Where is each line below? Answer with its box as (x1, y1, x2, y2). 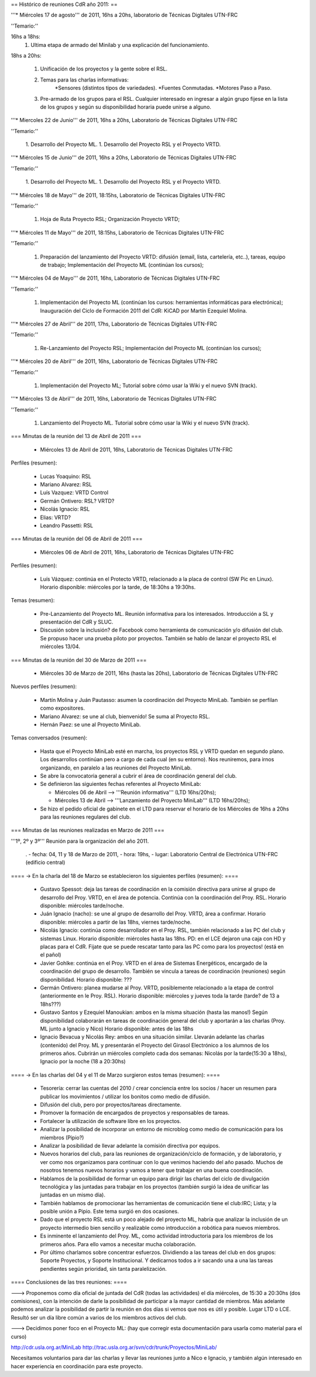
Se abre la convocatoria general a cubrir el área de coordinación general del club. (40, 772, 237, 779)
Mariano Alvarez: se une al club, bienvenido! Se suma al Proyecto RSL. (40, 713, 210, 720)
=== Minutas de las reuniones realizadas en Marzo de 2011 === (11, 827, 165, 834)
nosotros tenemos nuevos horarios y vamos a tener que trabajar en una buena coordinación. (40, 1167, 263, 1174)
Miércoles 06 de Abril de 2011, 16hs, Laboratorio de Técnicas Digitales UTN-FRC (40, 548, 234, 555)
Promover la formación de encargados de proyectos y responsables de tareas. (40, 1109, 230, 1117)
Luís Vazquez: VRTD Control (40, 489, 108, 496)
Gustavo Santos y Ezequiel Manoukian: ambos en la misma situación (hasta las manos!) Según (40, 1009, 268, 1016)
